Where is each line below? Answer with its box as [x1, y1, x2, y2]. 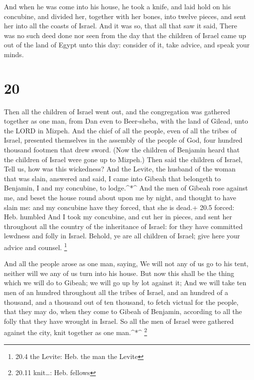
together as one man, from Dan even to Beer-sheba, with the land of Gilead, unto [4, 116, 248, 126]
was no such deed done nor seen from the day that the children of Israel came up [4, 30, 246, 40]
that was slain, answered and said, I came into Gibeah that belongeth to [4, 173, 221, 183]
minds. [4, 49, 24, 59]
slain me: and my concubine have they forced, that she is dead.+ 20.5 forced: [4, 202, 234, 212]
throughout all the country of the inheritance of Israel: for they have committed [4, 221, 243, 231]
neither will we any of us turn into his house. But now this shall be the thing [4, 268, 234, 278]
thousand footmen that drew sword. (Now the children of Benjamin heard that [4, 145, 240, 155]
